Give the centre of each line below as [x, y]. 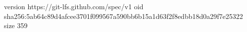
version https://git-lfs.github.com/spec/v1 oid [74, 6]
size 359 [16, 25]
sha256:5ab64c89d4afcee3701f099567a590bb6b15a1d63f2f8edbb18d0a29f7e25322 [123, 16]
